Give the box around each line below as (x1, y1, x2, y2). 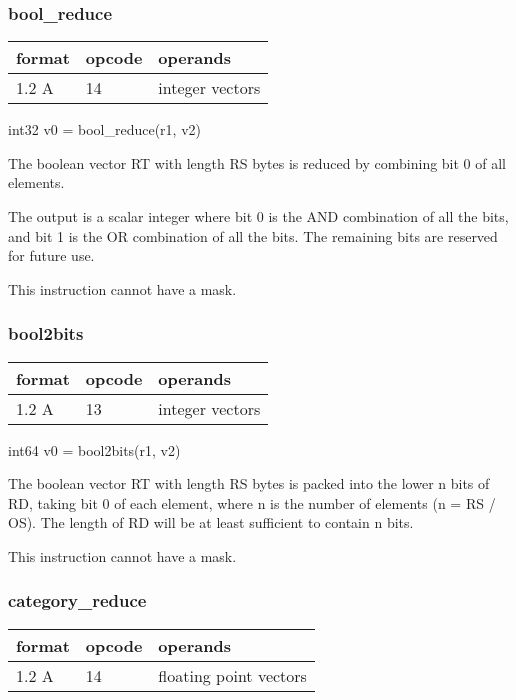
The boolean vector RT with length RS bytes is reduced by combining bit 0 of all (8, 152, 507, 173)
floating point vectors (158, 663, 307, 687)
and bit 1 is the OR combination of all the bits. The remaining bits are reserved (8, 225, 498, 246)
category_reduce (8, 588, 147, 613)
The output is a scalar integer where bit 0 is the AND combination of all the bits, (8, 206, 509, 226)
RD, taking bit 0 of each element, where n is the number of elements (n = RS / (8, 492, 496, 513)
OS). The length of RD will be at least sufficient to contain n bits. (8, 512, 414, 533)
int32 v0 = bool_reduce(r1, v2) (8, 119, 201, 140)
